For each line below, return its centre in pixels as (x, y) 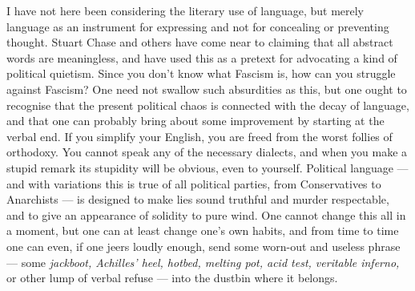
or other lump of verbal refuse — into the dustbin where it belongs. (172, 278)
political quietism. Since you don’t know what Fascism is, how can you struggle (201, 73)
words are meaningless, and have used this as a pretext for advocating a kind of (202, 57)
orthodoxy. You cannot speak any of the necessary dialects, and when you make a (207, 152)
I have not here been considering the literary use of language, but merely (185, 10)
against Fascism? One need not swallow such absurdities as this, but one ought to (207, 89)
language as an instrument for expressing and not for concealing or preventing (198, 26)
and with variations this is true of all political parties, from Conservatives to (194, 183)
